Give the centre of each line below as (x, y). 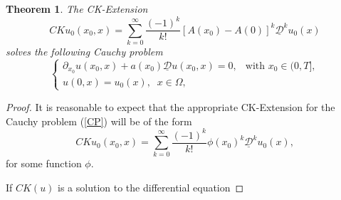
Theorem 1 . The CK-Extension (77, 9)
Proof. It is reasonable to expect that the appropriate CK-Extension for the (170, 106)
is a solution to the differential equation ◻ (151, 187)
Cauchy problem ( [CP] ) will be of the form (99, 121)
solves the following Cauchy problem (84, 51)
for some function (44, 163)
